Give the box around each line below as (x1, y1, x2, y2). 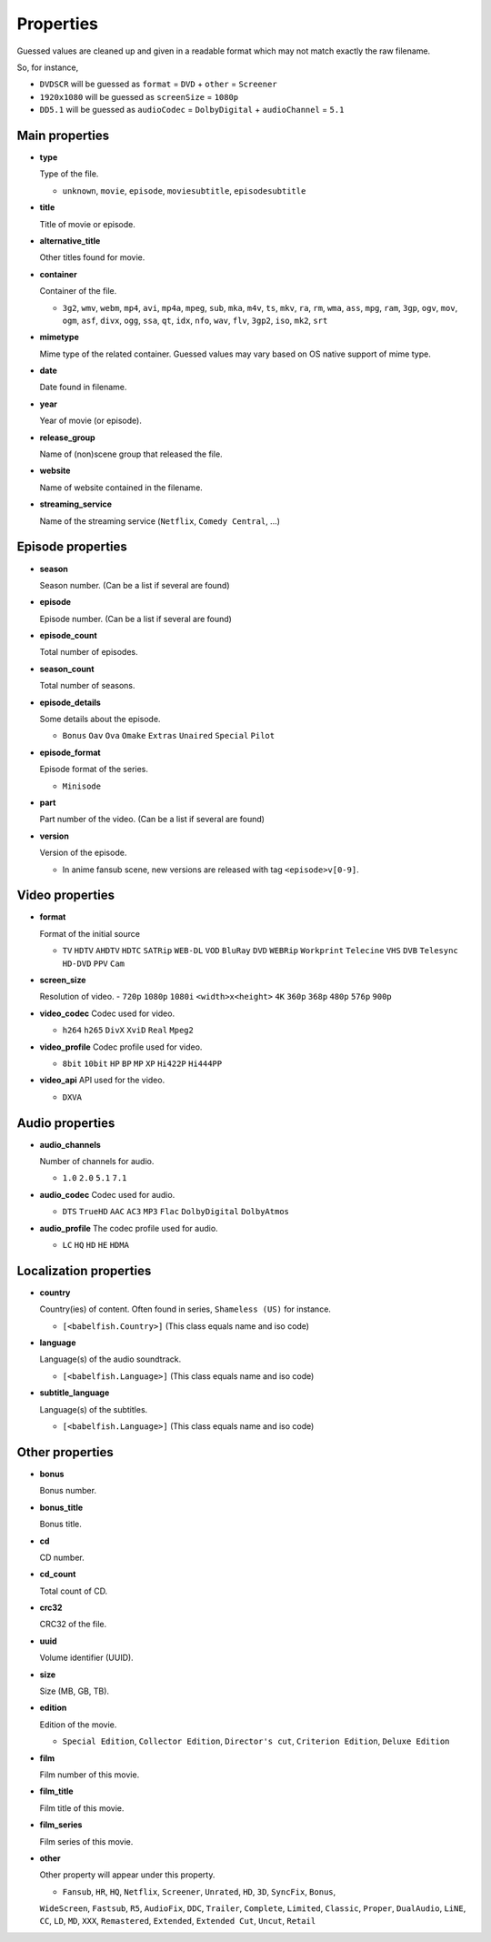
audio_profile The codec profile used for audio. (39, 1223, 218, 1233)
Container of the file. (39, 286, 117, 297)
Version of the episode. (39, 847, 127, 859)
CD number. (39, 1552, 85, 1563)
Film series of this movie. (39, 1836, 134, 1846)
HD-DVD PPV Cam (62, 958, 125, 969)
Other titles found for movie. (39, 252, 145, 263)
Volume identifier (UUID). (39, 1652, 134, 1664)
